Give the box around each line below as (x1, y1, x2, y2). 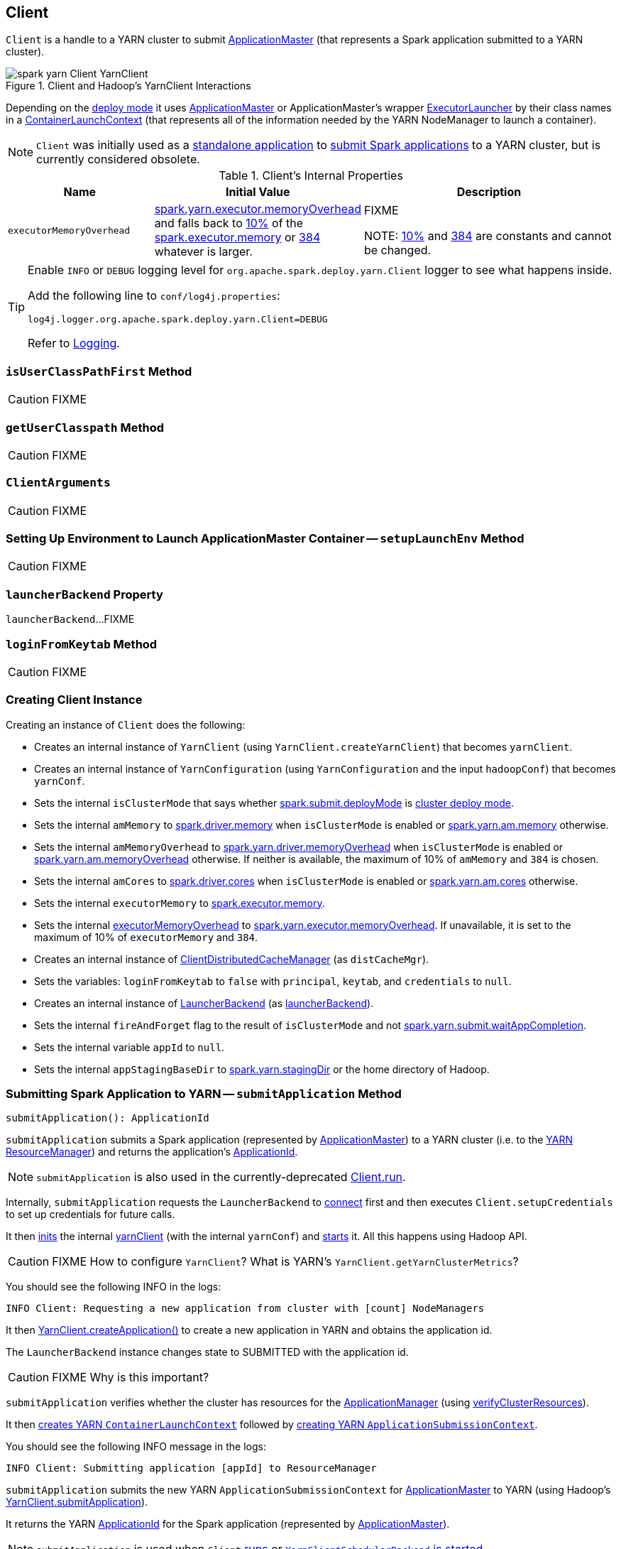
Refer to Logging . (28, 336, 120, 351)
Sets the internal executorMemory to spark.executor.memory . (34, 896, 325, 909)
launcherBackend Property (6, 587, 163, 602)
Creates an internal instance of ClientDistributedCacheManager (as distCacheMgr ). (34, 952, 429, 965)
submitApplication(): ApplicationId (6, 1112, 209, 1124)
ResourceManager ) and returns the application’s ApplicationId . (6, 1146, 298, 1158)
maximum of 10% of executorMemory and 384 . (34, 930, 258, 943)
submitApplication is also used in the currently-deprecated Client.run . (36, 1170, 406, 1185)
